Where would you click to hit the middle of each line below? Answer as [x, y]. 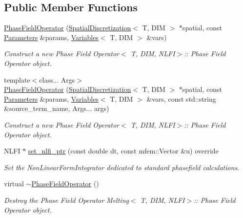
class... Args [57, 79]
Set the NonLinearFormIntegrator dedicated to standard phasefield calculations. [122, 167]
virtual [14, 184]
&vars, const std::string [181, 98]
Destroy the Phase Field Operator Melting [66, 200]
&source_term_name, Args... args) [57, 108]
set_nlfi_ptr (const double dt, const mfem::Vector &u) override [123, 151]
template [17, 79]
